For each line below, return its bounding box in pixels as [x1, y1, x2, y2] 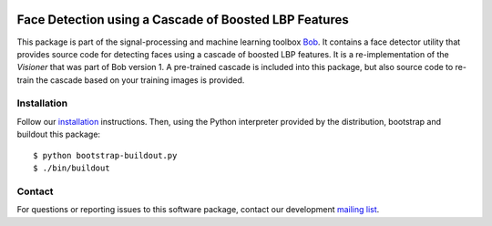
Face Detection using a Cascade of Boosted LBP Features [16, 12, 350, 27]
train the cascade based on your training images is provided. [16, 74, 245, 86]
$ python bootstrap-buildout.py [33, 150, 178, 160]
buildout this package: [16, 128, 100, 140]
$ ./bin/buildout [33, 163, 110, 173]
